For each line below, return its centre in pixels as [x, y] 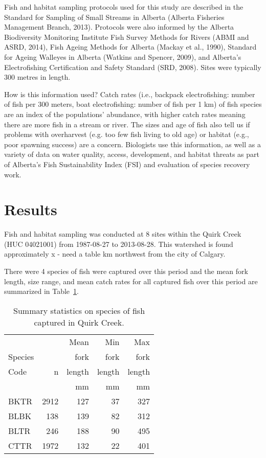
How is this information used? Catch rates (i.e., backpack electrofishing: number [130, 94]
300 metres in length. [37, 77]
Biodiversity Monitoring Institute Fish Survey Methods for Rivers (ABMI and [127, 37]
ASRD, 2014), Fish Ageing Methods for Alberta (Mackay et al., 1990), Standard [130, 47]
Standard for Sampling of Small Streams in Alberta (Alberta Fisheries [114, 17]
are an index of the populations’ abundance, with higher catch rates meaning [125, 114]
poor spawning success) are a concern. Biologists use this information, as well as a [132, 144]
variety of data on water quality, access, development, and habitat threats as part [132, 154]
